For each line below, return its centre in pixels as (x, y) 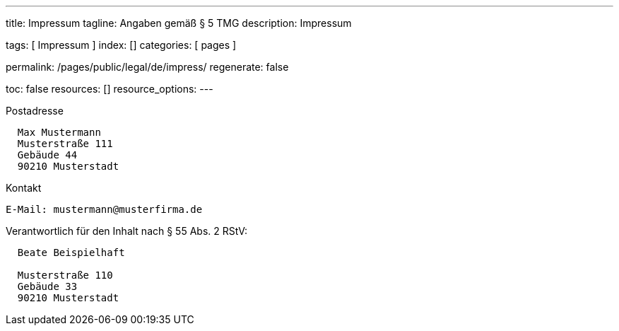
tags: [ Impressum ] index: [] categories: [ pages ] (121, 45)
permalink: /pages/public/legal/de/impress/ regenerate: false (147, 67)
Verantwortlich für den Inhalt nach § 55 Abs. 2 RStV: (126, 231)
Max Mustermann (59, 132)
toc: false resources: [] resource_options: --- (110, 89)
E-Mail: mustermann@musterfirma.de (104, 209)
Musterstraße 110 (65, 275)
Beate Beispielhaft (71, 252)
